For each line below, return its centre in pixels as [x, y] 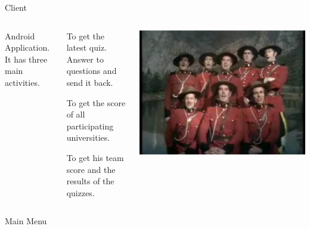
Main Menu [26, 221]
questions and [92, 71]
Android [20, 35]
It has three [26, 59]
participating [90, 126]
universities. [88, 137]
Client [16, 7]
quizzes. [80, 192]
